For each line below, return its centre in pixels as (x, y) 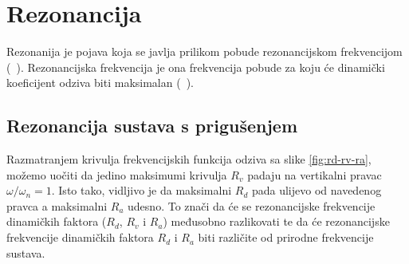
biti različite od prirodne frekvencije (286, 237)
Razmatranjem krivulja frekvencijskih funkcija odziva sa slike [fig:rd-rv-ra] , (189, 159)
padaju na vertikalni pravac (315, 174)
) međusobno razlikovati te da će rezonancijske (276, 221)
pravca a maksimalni (57, 205)
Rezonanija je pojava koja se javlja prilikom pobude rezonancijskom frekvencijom (204, 51)
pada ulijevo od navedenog (317, 190)
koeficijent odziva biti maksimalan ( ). (100, 83)
